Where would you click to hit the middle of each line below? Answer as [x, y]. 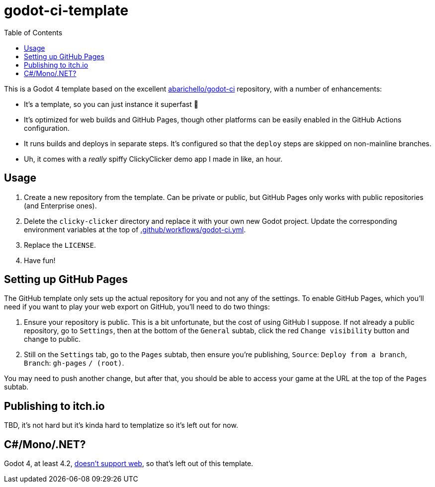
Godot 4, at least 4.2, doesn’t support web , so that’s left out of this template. [129, 464]
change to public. [52, 339]
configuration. [47, 128]
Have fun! [40, 260]
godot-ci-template [66, 10]
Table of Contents [33, 32]
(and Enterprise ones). [60, 205]
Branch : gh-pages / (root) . [74, 363]
